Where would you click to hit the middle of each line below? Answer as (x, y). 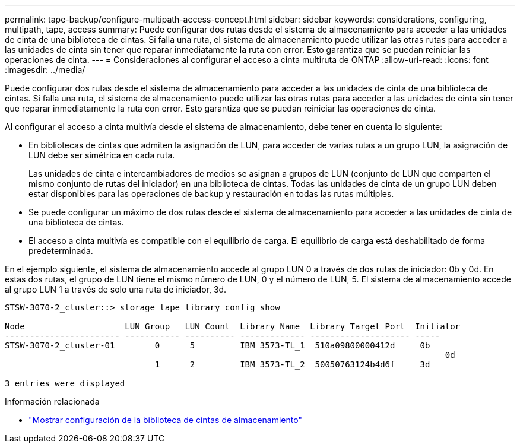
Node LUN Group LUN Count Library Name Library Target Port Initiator (233, 326)
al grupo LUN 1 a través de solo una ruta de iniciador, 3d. (116, 289)
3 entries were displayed (65, 383)
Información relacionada (52, 401)
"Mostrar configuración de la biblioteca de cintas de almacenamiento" (165, 420)
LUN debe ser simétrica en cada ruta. (102, 155)
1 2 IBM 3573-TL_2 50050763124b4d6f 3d (292, 364)
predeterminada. (61, 251)
